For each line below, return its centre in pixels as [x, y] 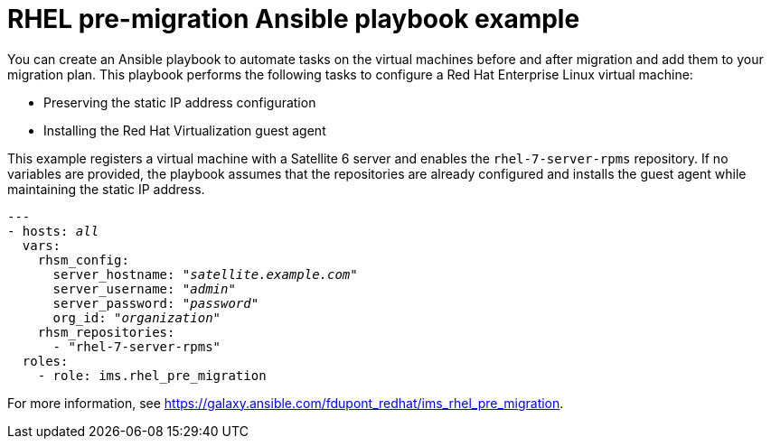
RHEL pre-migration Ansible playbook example [294, 19]
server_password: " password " [156, 303]
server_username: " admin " [144, 288]
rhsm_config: [83, 260]
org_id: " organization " [137, 317]
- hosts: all [53, 231]
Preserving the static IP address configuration [180, 102]
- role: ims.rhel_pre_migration [152, 375]
